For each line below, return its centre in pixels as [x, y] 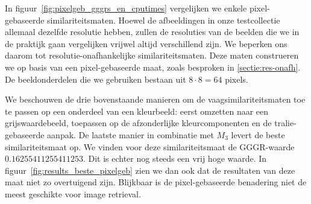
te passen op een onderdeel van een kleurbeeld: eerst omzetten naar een [137, 111]
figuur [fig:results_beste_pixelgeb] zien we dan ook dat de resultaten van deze [150, 170]
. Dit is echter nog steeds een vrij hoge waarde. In [175, 158]
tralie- [285, 123]
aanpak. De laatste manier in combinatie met [130, 134]
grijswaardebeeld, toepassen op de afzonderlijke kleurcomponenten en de [138, 123]
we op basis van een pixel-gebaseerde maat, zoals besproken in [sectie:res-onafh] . [153, 67]
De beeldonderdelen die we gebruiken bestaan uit [96, 79]
